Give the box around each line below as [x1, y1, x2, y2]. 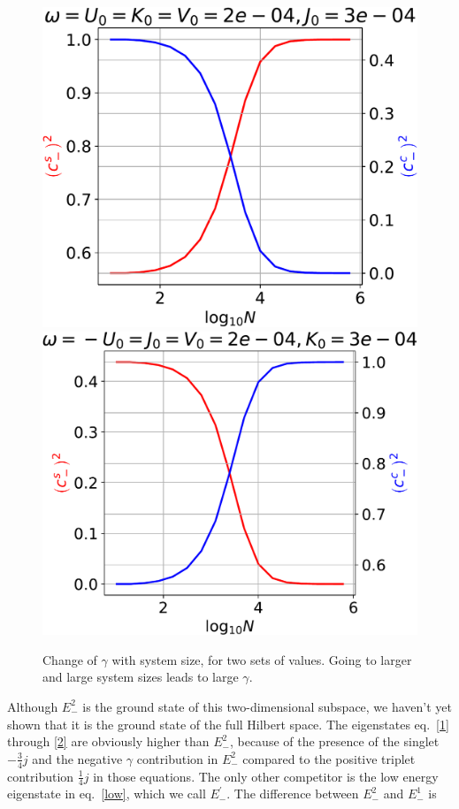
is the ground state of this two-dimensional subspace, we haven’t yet [82, 697, 453, 715]
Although [7, 697, 58, 715]
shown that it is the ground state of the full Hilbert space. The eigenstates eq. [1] [7, 714, 449, 733]
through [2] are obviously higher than [7, 732, 210, 751]
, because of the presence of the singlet [229, 732, 440, 751]
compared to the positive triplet [242, 749, 416, 767]
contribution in [136, 749, 218, 767]
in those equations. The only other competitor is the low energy [93, 767, 439, 785]
